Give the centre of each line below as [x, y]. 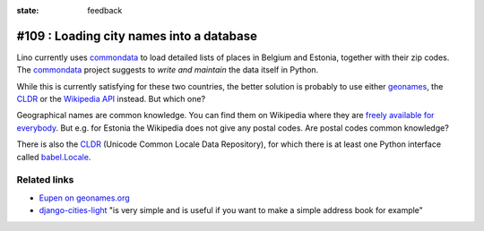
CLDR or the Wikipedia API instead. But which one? [111, 99]
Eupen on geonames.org [84, 198]
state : [28, 10]
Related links [45, 180]
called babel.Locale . [54, 157]
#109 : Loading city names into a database [137, 36]
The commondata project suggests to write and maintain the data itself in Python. [168, 70]
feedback [105, 10]
